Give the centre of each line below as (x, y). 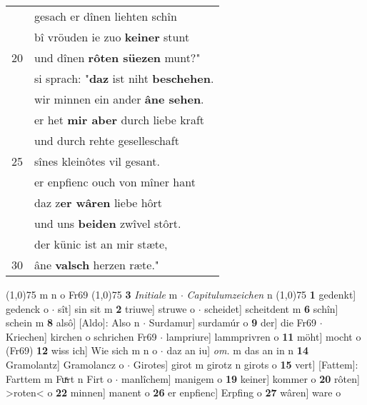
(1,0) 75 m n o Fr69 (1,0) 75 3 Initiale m (92, 294)
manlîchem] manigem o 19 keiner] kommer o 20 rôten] (241, 378)
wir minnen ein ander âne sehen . (119, 99)
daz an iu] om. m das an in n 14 (237, 350)
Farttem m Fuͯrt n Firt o (59, 378)
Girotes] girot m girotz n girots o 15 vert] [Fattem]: (246, 364)
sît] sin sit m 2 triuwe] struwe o (127, 308)
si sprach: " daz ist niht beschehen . (124, 78)
